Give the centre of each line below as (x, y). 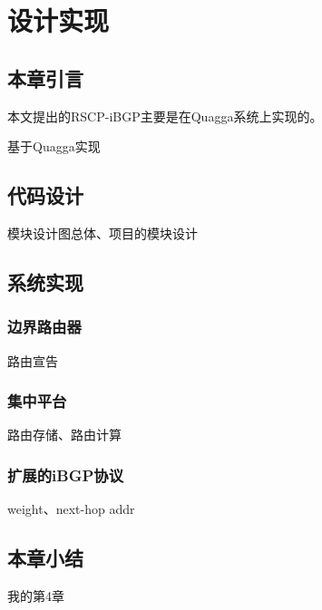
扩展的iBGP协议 (66, 474)
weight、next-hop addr (71, 509)
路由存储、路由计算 (64, 435)
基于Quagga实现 (54, 146)
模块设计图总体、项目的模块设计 (102, 232)
